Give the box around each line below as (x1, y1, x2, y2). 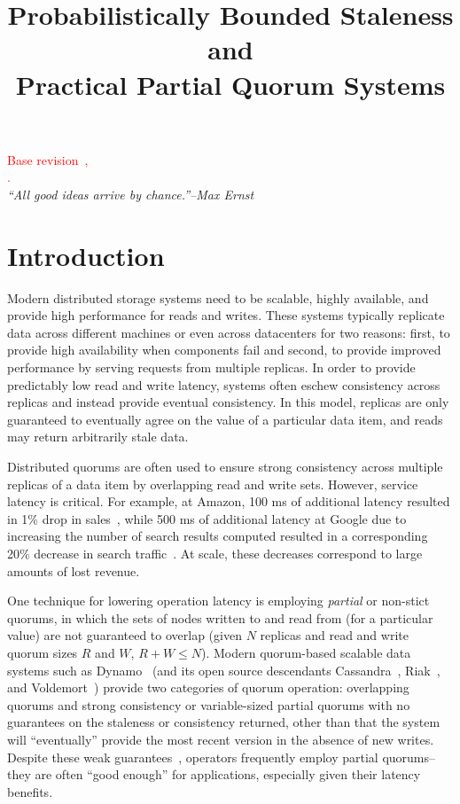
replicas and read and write (260, 626, 409, 644)
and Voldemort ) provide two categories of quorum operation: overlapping (7, 678, 409, 697)
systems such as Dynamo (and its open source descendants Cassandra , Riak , (7, 660, 441, 679)
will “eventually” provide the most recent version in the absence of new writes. (7, 730, 434, 748)
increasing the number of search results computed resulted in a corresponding (7, 527, 428, 545)
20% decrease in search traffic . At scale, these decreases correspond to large (7, 543, 423, 562)
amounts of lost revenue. (7, 561, 140, 580)
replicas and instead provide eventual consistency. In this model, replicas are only (7, 393, 449, 411)
